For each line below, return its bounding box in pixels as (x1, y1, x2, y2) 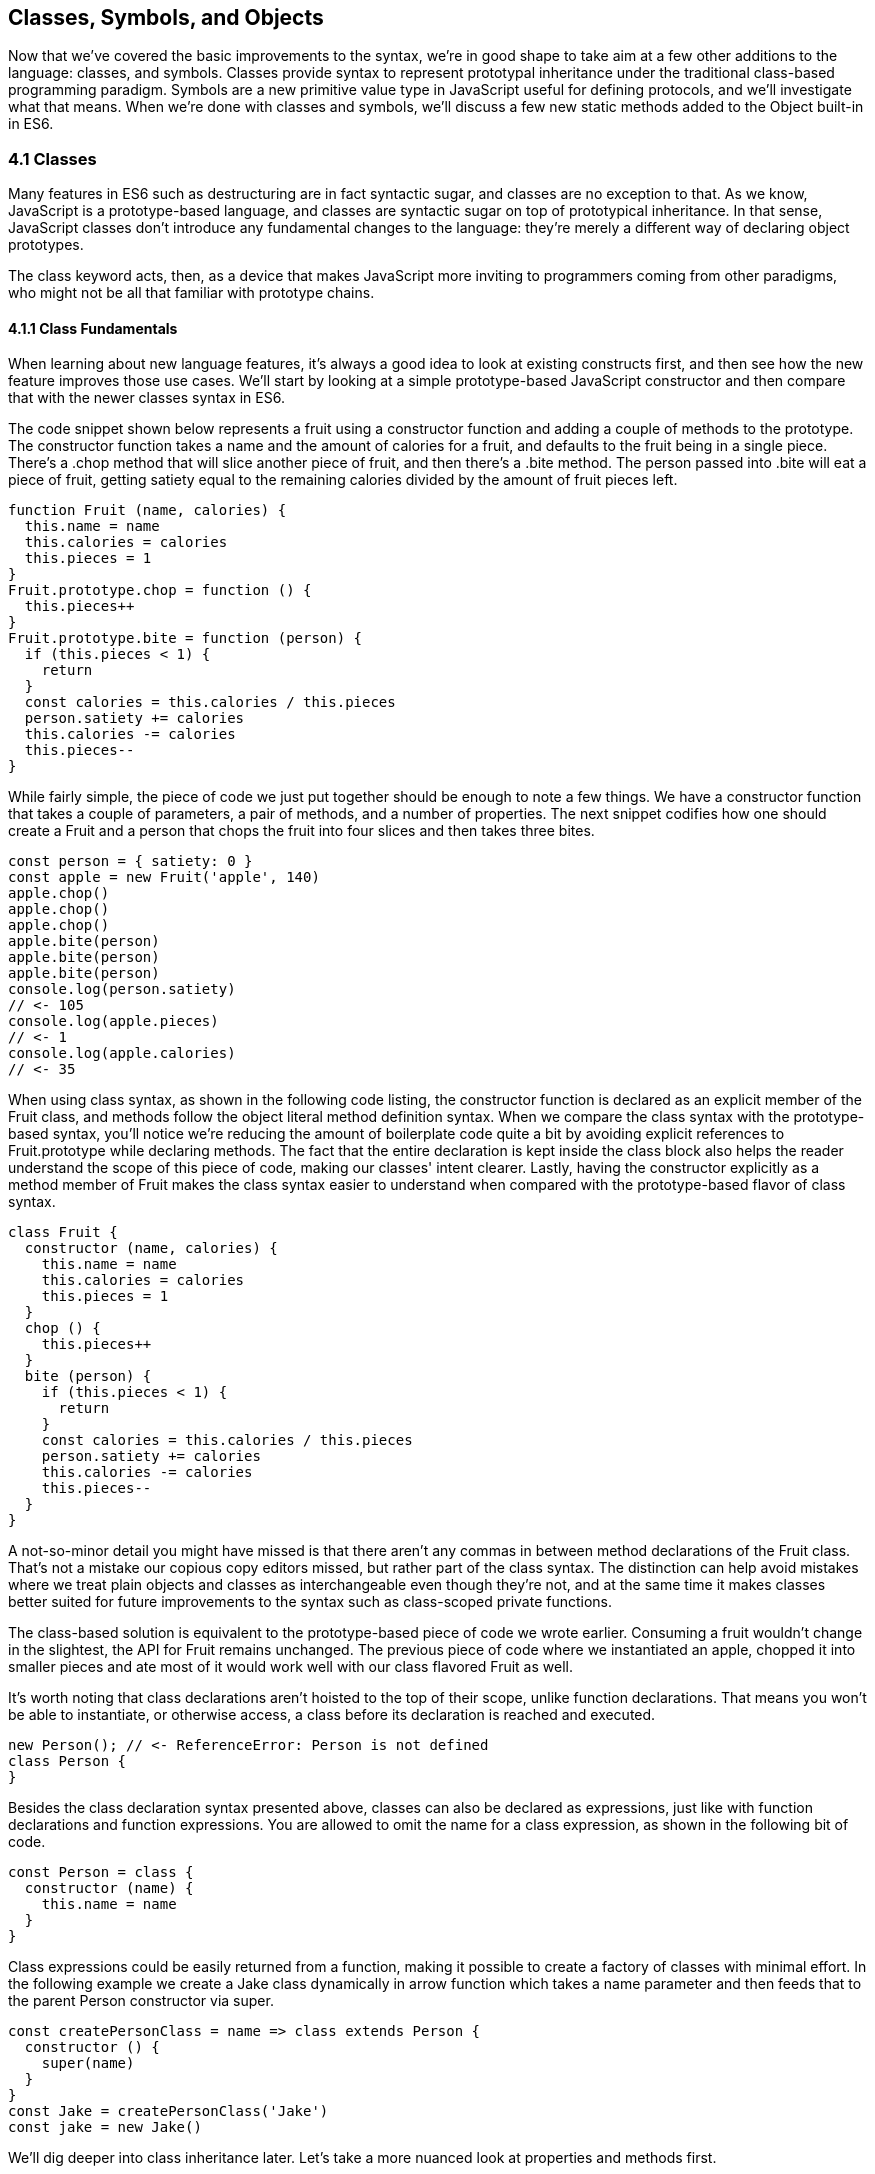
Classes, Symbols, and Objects (8, 5, 324, 30)
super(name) (41, 2055, 135, 2072)
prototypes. (8, 236, 84, 254)
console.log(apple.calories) (8, 1045, 236, 1062)
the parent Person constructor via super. (8, 1992, 274, 2010)
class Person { (8, 1753, 127, 1770)
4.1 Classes (8, 148, 97, 169)
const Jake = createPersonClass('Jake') (8, 2103, 329, 2120)
